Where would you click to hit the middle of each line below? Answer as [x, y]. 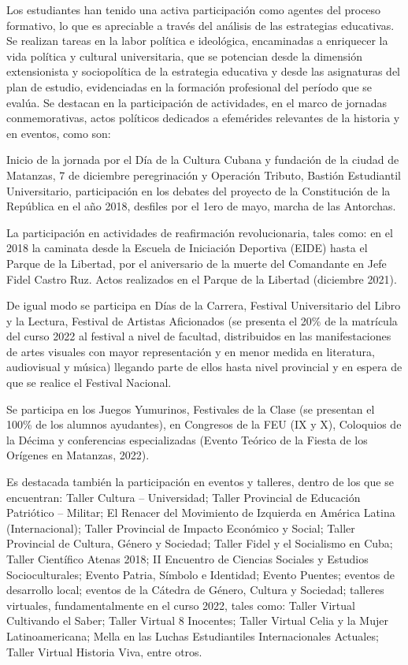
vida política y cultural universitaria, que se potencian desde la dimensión [184, 56]
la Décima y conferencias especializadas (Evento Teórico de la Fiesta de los [187, 439]
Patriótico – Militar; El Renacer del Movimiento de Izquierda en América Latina [201, 513]
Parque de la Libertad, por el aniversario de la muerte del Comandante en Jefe [197, 263]
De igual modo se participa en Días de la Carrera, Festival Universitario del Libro [204, 305]
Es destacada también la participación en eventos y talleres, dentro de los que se [200, 482]
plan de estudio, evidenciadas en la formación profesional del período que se [189, 86]
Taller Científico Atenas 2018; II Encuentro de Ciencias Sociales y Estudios [187, 559]
